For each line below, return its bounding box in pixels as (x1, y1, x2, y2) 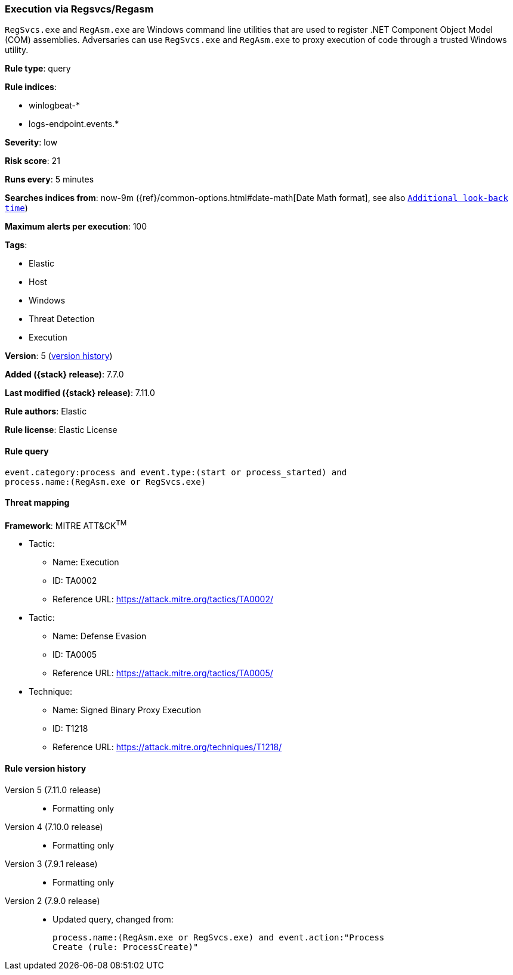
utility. (5, 45, 29, 55)
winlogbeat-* (29, 100, 80, 111)
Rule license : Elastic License (5, 425, 118, 435)
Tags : (5, 240, 27, 250)
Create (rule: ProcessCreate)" (52, 942, 199, 952)
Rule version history (5, 763, 86, 774)
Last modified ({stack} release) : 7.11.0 (5, 388, 155, 398)
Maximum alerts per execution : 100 (5, 221, 147, 232)
